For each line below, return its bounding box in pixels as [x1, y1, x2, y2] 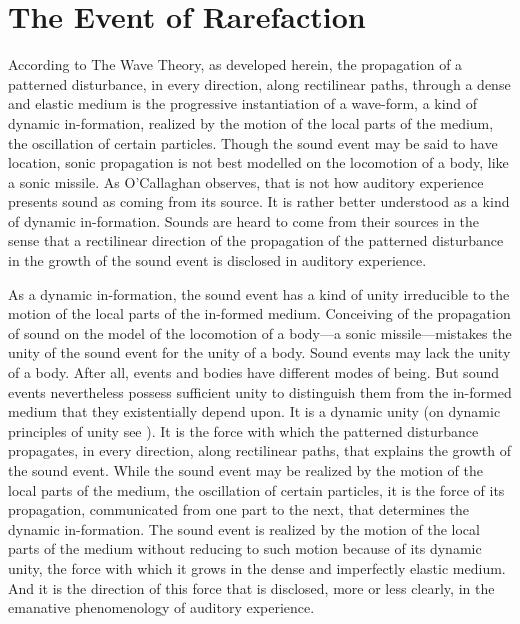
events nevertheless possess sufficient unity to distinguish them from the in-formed [8, 381, 512, 402]
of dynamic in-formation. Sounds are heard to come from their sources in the [8, 210, 480, 231]
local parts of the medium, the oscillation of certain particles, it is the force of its [8, 479, 505, 500]
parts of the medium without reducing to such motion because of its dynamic [8, 538, 482, 559]
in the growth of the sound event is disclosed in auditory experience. [8, 250, 427, 271]
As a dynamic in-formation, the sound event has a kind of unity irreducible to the [8, 283, 510, 304]
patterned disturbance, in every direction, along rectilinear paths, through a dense [8, 73, 511, 94]
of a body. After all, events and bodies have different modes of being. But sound [8, 362, 499, 383]
